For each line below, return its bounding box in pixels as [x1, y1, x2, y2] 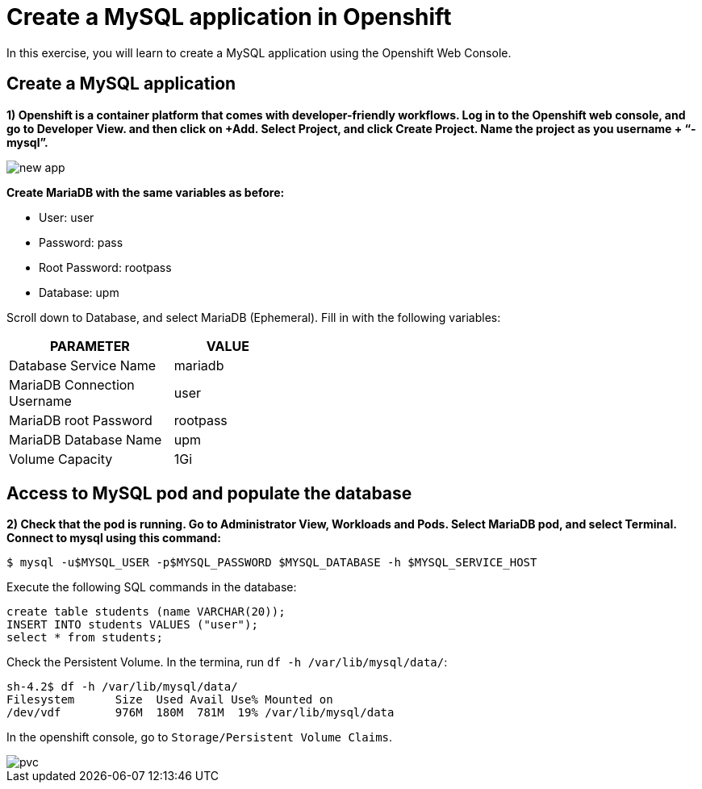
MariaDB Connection [9, 376, 135, 393]
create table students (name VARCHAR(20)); [6, 605, 286, 619]
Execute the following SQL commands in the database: [6, 580, 297, 595]
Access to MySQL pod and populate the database [6, 483, 412, 504]
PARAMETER [49, 337, 130, 354]
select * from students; [6, 631, 163, 645]
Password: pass [39, 235, 123, 249]
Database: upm [39, 285, 119, 299]
